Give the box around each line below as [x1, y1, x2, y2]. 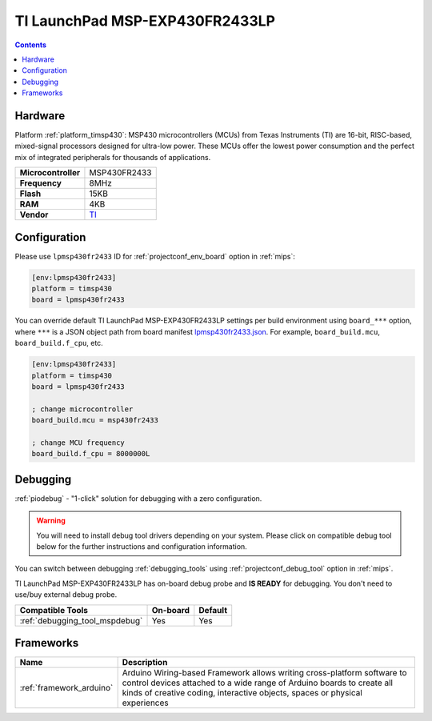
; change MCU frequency [31, 438, 126, 447]
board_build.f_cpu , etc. [14, 338, 103, 348]
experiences [122, 697, 169, 708]
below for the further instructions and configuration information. [36, 542, 247, 551]
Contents [14, 40, 47, 50]
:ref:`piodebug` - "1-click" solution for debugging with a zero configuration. [14, 493, 262, 503]
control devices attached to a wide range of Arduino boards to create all [122, 677, 394, 688]
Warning [36, 516, 66, 526]
